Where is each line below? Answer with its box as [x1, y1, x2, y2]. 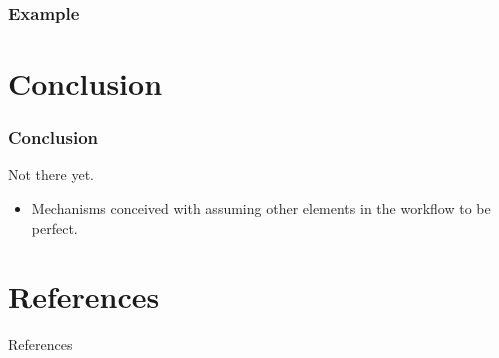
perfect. [31, 217, 78, 238]
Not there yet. [8, 164, 94, 185]
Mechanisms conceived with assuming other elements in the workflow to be [31, 198, 491, 219]
